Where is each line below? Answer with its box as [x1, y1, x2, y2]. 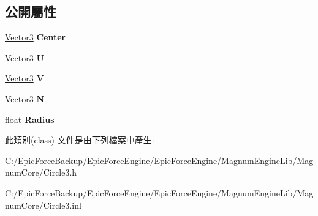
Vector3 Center [5, 31, 66, 43]
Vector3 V [5, 72, 44, 84]
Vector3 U [5, 51, 44, 64]
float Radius [5, 113, 55, 125]
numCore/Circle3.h [5, 166, 77, 179]
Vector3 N [5, 92, 44, 105]
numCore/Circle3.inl [5, 198, 81, 211]
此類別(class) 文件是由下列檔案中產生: [5, 133, 154, 146]
